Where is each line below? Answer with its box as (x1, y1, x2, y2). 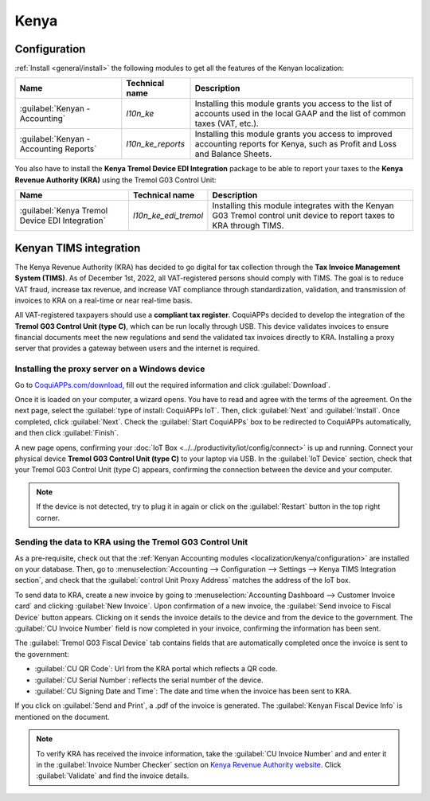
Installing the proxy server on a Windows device (14, 363, 205, 374)
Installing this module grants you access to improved (194, 128, 393, 139)
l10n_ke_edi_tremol (132, 210, 204, 221)
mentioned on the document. (14, 712, 111, 721)
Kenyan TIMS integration (14, 241, 141, 255)
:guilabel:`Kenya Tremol (19, 205, 108, 217)
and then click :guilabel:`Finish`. (14, 428, 119, 438)
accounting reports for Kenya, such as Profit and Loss (194, 139, 397, 150)
